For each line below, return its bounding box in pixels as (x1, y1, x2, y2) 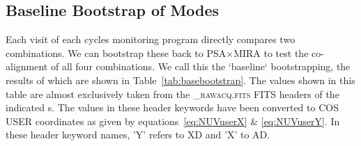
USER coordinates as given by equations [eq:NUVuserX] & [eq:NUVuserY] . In (6, 113, 340, 128)
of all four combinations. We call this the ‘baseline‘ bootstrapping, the (50, 59, 351, 74)
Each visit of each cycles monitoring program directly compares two (6, 32, 295, 47)
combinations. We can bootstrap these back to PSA (6, 45, 226, 60)
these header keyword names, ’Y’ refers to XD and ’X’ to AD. (6, 127, 270, 142)
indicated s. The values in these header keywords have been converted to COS (6, 100, 339, 115)
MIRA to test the (233, 45, 309, 60)
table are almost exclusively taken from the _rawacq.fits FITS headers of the (6, 86, 339, 101)
